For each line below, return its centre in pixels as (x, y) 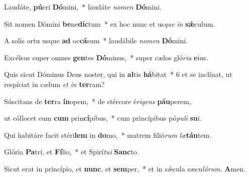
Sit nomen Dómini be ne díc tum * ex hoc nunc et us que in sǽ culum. (110, 23)
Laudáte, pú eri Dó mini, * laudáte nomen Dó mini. (83, 7)
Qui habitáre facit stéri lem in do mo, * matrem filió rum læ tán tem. (108, 135)
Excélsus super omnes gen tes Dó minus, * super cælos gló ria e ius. (106, 57)
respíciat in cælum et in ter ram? (54, 84)
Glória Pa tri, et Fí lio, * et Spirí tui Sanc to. (72, 152)
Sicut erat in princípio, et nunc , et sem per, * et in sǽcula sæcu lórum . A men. (125, 168)
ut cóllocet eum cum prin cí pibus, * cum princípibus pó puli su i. (103, 118)
